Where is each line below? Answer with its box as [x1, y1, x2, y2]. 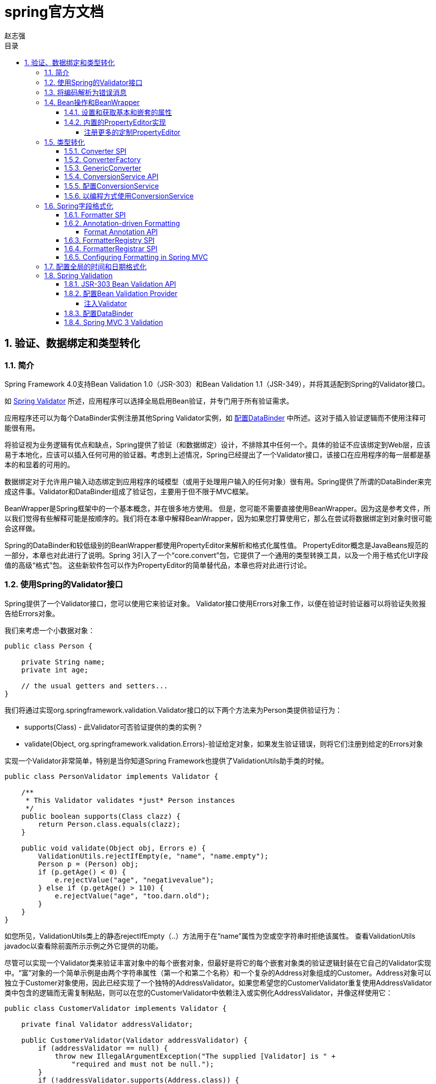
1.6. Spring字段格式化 [44, 201, 113, 210]
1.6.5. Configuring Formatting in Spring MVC [64, 252, 208, 261]
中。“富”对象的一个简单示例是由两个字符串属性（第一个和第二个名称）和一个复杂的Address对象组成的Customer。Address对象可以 [4, 968, 432, 977]
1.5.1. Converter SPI [64, 146, 127, 155]
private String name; [21, 657, 105, 666]
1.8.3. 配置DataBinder [64, 309, 134, 318]
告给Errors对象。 [4, 609, 59, 618]
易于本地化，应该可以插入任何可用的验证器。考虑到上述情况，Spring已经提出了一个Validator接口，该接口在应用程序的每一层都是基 [4, 450, 431, 459]
